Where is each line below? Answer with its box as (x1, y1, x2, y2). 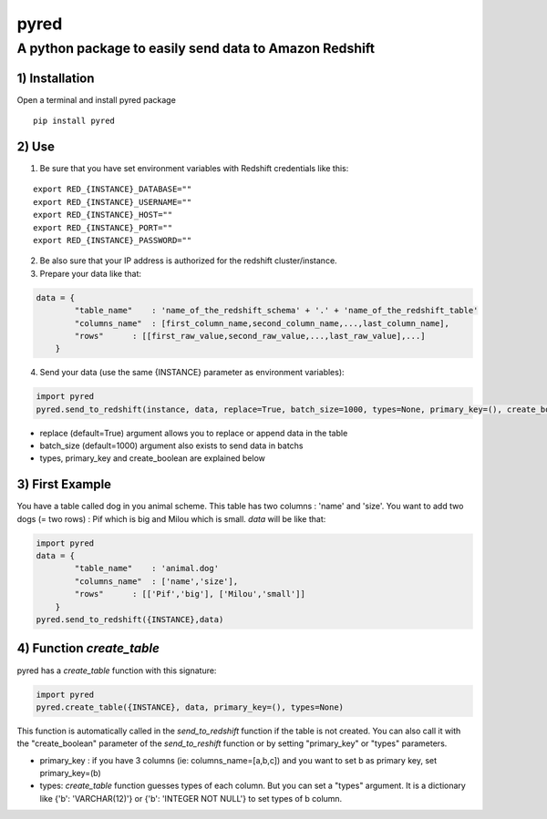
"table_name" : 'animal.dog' (74, 563, 219, 574)
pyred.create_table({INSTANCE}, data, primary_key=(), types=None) (36, 701, 345, 712)
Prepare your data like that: (39, 268, 141, 279)
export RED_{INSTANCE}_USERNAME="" (33, 197, 192, 207)
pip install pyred (33, 116, 116, 127)
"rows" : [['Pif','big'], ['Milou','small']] (74, 589, 305, 599)
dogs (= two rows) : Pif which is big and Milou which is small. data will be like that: (16, 513, 326, 524)
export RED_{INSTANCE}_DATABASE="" (33, 184, 192, 195)
